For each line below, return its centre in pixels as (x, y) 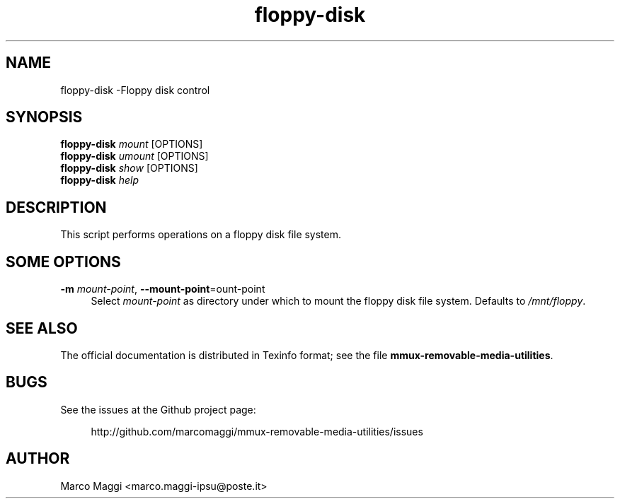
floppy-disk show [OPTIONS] (129, 168)
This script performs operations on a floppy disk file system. (201, 235)
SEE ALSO (42, 328)
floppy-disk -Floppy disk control (135, 90)
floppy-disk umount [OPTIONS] (134, 156)
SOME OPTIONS (63, 262)
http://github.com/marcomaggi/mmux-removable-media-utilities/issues (257, 431)
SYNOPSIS (44, 117)
